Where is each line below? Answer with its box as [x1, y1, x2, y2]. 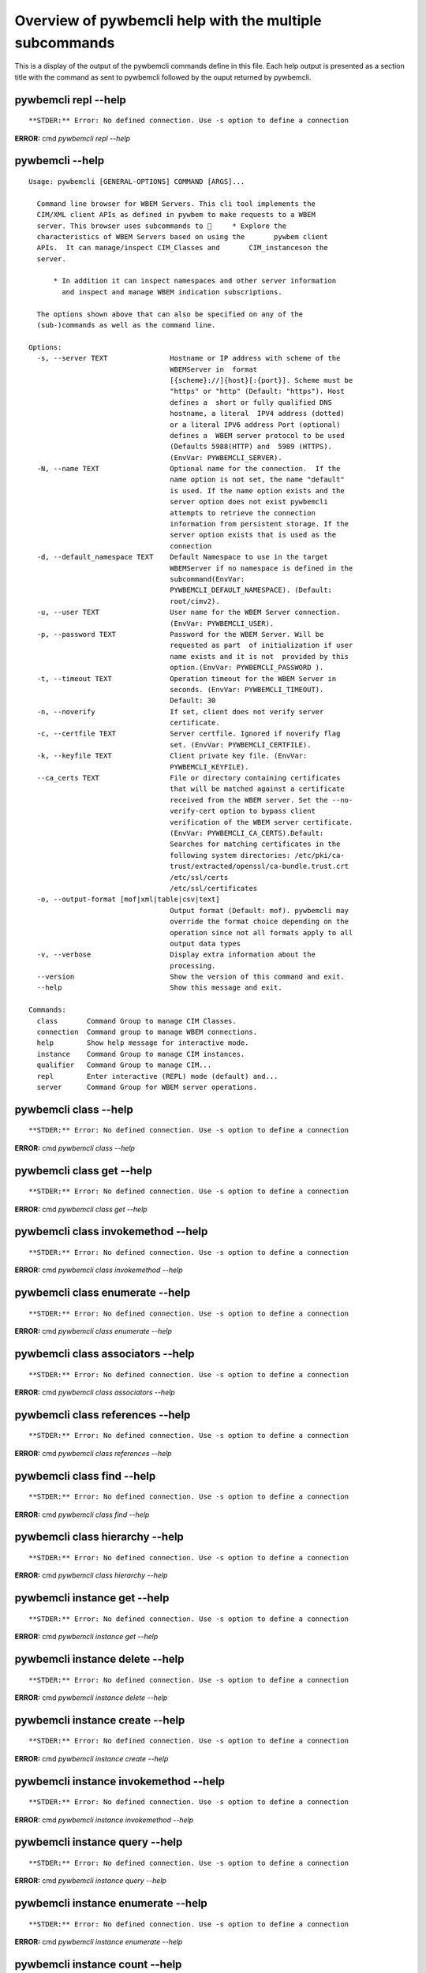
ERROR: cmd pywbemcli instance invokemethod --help [14, 1815, 194, 1825]
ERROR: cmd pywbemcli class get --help [14, 1204, 148, 1214]
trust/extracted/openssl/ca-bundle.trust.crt [170, 862, 349, 871]
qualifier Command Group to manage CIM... [36, 1061, 212, 1069]
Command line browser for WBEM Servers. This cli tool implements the [36, 199, 316, 208]
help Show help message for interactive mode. [36, 1039, 249, 1047]
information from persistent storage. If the [170, 519, 349, 529]
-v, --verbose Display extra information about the [36, 950, 316, 959]
